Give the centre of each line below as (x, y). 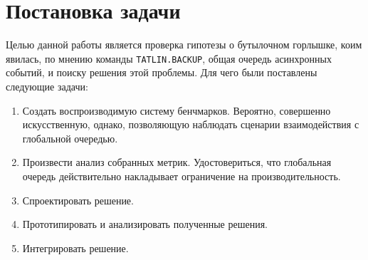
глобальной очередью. (70, 138)
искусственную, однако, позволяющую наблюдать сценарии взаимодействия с (191, 124)
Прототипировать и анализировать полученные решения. (145, 224)
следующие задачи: (47, 86)
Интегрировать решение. (75, 248)
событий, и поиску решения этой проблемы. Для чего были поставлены (162, 72)
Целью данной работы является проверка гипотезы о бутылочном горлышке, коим (184, 45)
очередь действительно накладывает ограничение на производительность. (182, 176)
